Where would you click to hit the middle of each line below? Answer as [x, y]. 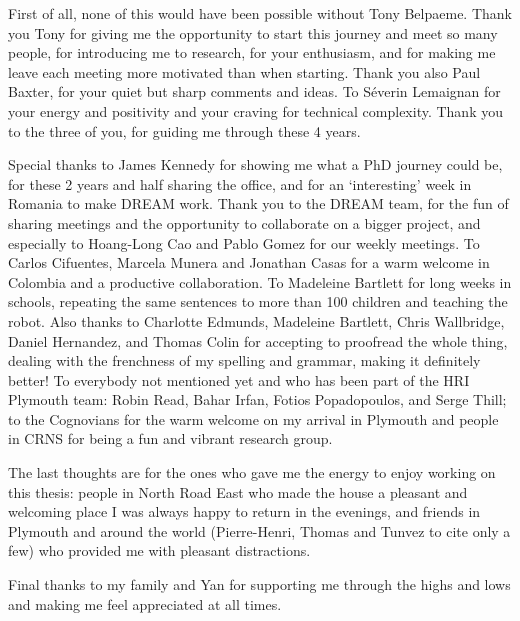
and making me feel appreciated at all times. [145, 603]
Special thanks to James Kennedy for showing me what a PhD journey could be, [255, 164]
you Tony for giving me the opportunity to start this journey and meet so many [253, 32]
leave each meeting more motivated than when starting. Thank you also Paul [244, 71]
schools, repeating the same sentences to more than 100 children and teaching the [258, 301]
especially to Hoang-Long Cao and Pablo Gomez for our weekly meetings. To [244, 242]
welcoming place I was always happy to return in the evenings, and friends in [244, 511]
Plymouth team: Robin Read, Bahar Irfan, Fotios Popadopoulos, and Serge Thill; [257, 399]
